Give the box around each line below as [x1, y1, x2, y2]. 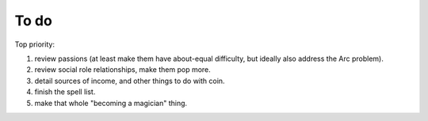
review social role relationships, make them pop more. [34, 65, 212, 74]
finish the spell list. [34, 87, 96, 96]
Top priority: [14, 40, 55, 49]
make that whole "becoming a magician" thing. [34, 98, 188, 108]
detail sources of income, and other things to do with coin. [34, 76, 225, 85]
